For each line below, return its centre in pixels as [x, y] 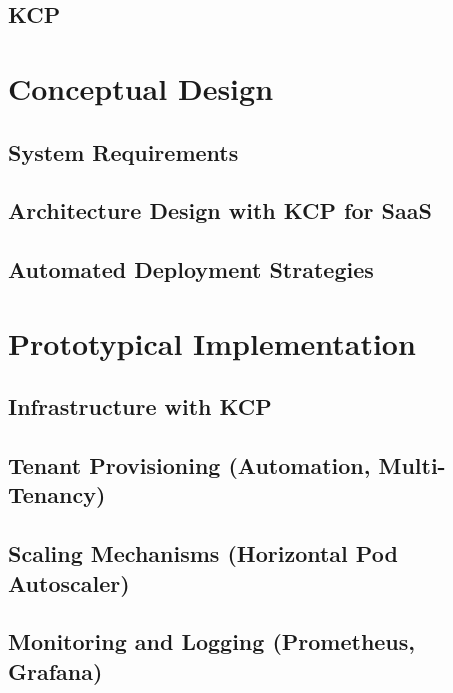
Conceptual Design [141, 87]
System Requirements [123, 151]
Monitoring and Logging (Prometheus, [212, 641]
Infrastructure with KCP [140, 406]
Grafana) [55, 670]
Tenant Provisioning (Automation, [189, 465]
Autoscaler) [69, 582]
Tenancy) [57, 494]
